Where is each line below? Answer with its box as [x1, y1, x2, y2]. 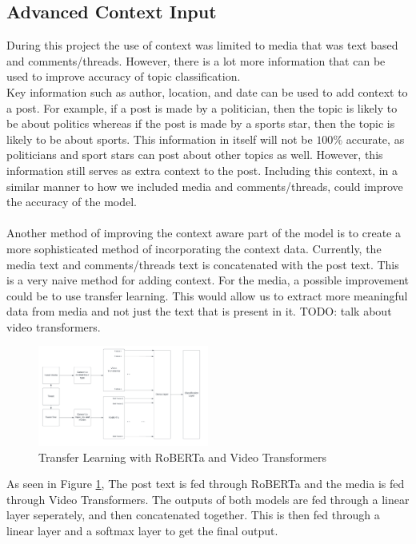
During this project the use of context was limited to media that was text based [6, 37, 398, 54]
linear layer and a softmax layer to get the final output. [6, 522, 278, 538]
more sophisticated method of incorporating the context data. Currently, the [6, 240, 382, 256]
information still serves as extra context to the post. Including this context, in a [6, 161, 398, 178]
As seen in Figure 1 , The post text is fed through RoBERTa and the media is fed [6, 475, 405, 492]
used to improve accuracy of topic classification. [6, 68, 241, 85]
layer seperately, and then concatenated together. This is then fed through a [6, 506, 380, 523]
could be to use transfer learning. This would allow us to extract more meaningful [6, 287, 408, 304]
